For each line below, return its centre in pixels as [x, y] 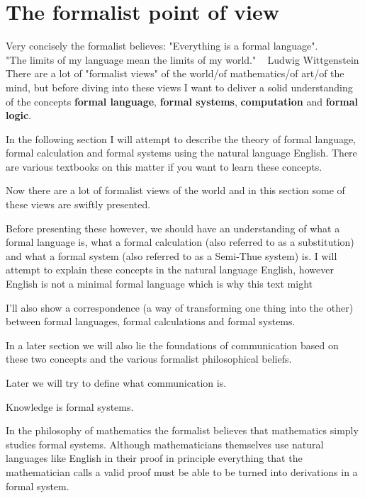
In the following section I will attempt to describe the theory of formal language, [181, 138]
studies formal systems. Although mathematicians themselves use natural [165, 444]
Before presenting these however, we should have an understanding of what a [173, 228]
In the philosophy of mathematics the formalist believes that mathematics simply [182, 430]
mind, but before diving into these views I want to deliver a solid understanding [179, 87]
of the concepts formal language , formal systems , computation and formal [182, 101]
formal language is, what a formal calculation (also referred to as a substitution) [180, 242]
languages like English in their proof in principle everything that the [154, 458]
